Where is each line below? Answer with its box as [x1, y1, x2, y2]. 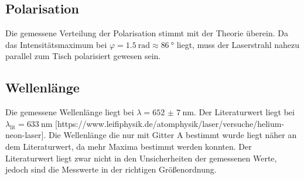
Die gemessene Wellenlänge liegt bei [5, 106, 134, 118]
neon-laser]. [5, 129, 46, 141]
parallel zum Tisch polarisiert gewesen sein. [5, 50, 161, 62]
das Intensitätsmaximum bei [5, 38, 107, 50]
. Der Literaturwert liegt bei [193, 106, 295, 118]
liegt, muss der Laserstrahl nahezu [176, 38, 300, 50]
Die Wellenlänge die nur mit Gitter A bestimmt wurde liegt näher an [49, 129, 297, 141]
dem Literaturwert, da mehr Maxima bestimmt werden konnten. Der [5, 140, 252, 152]
